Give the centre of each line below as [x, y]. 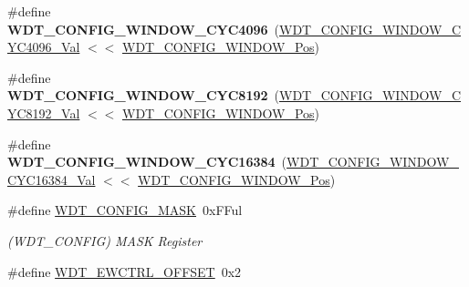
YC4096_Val [44, 47]
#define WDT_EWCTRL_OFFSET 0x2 [125, 271]
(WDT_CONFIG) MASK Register [105, 240]
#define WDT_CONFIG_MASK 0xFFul [125, 210]
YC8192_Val [44, 113]
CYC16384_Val [52, 179]
